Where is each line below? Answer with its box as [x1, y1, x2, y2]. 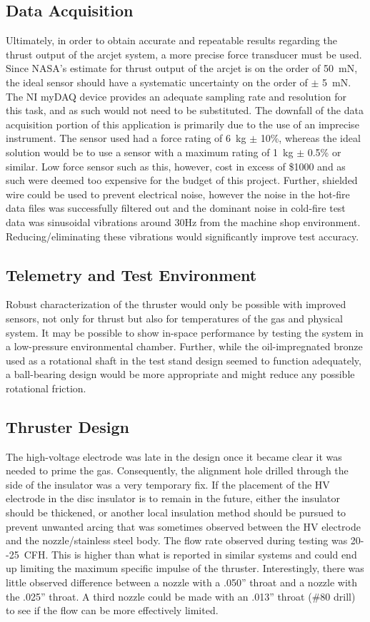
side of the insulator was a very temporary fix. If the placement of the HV [6, 476, 330, 491]
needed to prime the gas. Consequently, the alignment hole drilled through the [6, 463, 349, 478]
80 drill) [320, 588, 356, 603]
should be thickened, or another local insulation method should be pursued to [6, 505, 346, 520]
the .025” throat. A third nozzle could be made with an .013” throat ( [6, 588, 312, 603]
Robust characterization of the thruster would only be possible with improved [6, 297, 346, 312]
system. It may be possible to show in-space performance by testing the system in [6, 325, 364, 340]
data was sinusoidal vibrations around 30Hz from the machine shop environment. [6, 214, 361, 229]
